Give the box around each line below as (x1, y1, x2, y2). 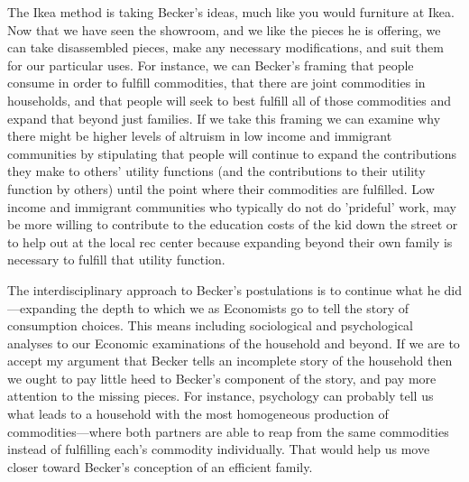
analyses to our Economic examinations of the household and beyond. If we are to (7, 333, 460, 352)
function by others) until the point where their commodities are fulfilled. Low (7, 179, 435, 198)
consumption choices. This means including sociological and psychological (7, 316, 414, 335)
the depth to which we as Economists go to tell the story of (80, 298, 409, 317)
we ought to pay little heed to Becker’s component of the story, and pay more (7, 368, 437, 387)
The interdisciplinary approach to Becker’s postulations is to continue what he (7, 280, 440, 299)
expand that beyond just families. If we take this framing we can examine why (7, 108, 441, 127)
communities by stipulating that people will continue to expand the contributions (7, 144, 457, 162)
